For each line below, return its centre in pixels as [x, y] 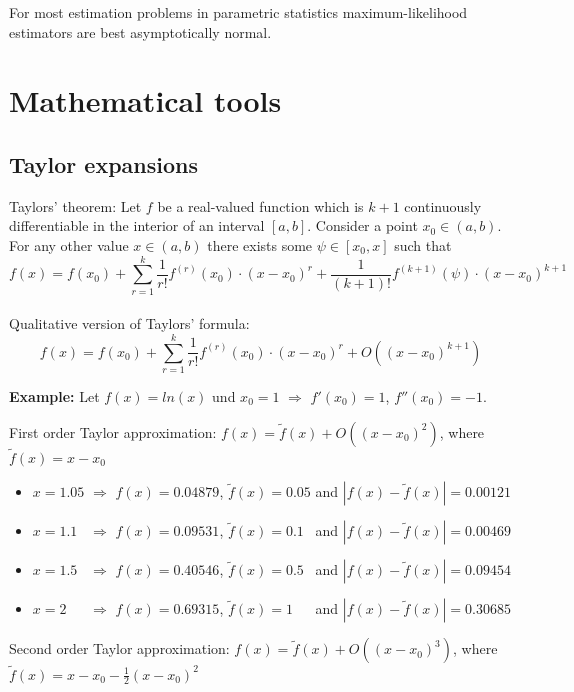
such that [423, 244]
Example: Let [54, 395]
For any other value [69, 244]
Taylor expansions [104, 163]
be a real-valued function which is [260, 205]
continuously [443, 205]
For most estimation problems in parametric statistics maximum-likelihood [238, 12]
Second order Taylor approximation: [119, 648]
